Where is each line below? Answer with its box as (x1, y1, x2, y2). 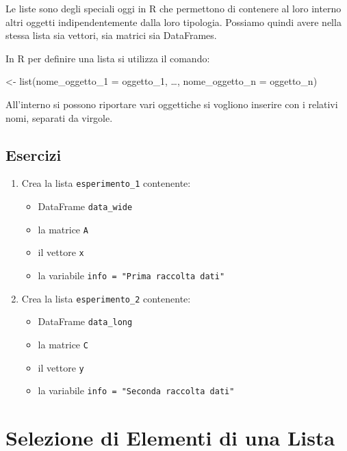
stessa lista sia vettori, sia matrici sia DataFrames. (5, 28, 217, 42)
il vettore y (38, 360, 84, 374)
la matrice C (38, 337, 88, 351)
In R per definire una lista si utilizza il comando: (5, 51, 210, 65)
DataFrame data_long (38, 314, 133, 328)
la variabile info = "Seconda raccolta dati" (38, 383, 235, 398)
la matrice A (38, 222, 88, 236)
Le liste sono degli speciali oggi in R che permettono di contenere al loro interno (5, 1, 342, 15)
